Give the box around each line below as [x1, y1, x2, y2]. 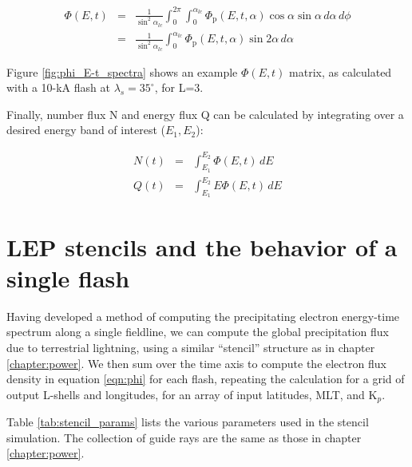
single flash [6, 261, 130, 294]
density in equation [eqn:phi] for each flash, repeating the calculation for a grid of [6, 370, 405, 387]
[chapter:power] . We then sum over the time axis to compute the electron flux [6, 354, 386, 371]
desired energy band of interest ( [6, 121, 165, 138]
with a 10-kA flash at [6, 79, 110, 96]
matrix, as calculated [289, 63, 392, 80]
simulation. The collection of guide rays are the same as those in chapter [6, 429, 362, 445]
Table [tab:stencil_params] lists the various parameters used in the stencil [6, 414, 369, 430]
